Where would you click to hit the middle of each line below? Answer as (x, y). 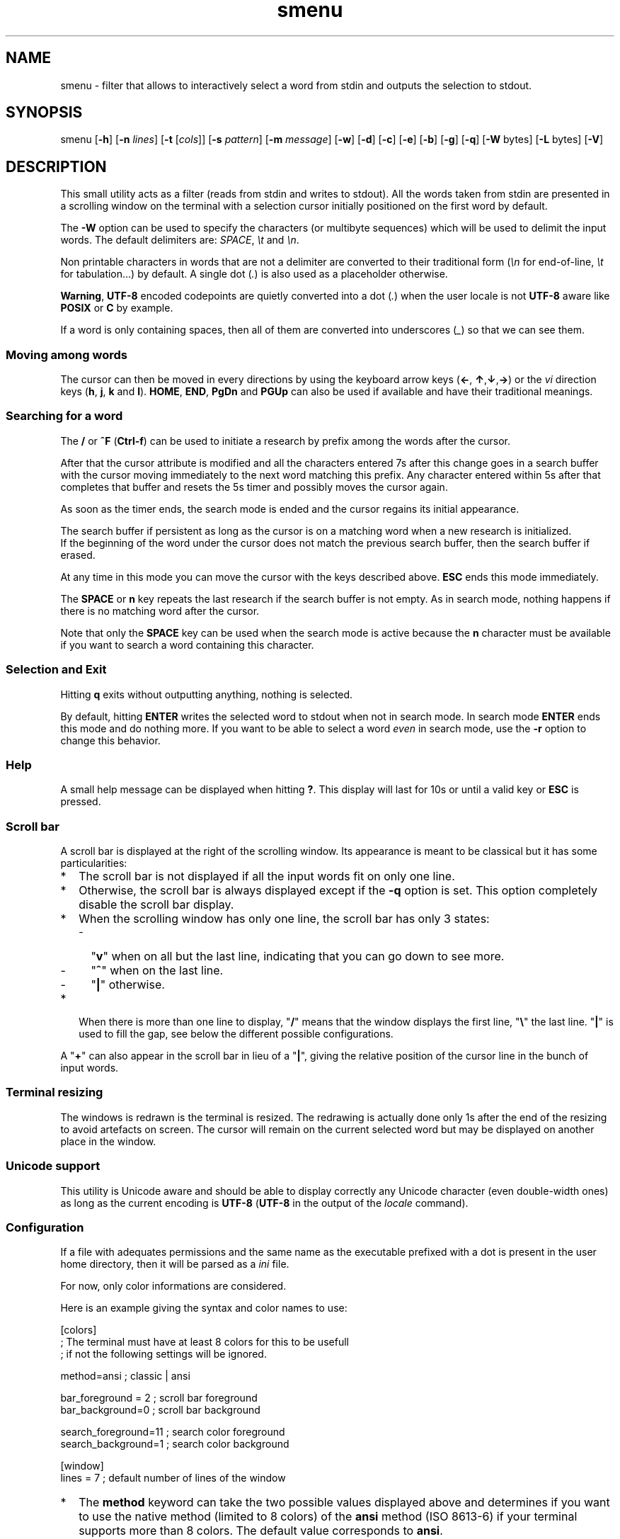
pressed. (81, 802)
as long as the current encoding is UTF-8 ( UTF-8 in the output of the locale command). (264, 1203)
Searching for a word (64, 416)
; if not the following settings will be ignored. (163, 1354)
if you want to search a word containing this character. (187, 644)
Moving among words (67, 354)
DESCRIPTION (56, 166)
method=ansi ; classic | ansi (125, 1376)
